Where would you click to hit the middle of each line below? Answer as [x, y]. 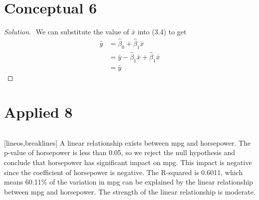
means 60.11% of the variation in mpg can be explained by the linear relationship [129, 182]
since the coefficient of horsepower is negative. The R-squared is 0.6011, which [124, 172]
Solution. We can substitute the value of [67, 32]
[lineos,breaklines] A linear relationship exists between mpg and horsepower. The [128, 142]
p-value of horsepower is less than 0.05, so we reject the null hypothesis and [120, 152]
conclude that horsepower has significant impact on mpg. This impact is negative [128, 162]
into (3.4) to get [162, 32]
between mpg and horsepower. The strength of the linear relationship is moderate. [130, 191]
